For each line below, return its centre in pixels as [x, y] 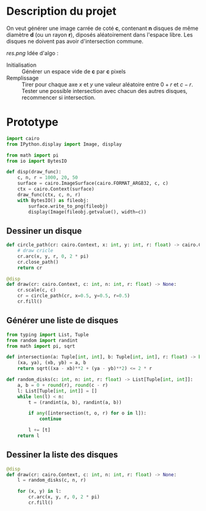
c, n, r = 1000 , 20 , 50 [48, 178]
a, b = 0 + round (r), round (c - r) [63, 385]
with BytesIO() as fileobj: [53, 200]
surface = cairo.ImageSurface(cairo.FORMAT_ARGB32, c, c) [93, 184]
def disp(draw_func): [34, 172]
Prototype [32, 122]
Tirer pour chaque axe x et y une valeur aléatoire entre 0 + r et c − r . [107, 84]
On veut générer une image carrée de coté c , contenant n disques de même [102, 28]
